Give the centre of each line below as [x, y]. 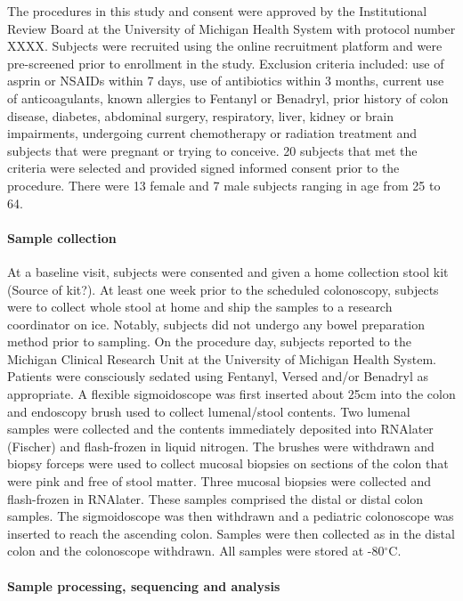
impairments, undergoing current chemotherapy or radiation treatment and [212, 133]
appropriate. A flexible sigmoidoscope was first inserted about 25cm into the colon [231, 394]
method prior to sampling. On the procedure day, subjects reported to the [209, 341]
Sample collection [62, 237]
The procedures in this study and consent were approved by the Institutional [217, 11]
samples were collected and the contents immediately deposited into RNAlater [220, 429]
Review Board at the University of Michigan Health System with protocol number [231, 28]
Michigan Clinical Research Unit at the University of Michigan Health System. [222, 358]
